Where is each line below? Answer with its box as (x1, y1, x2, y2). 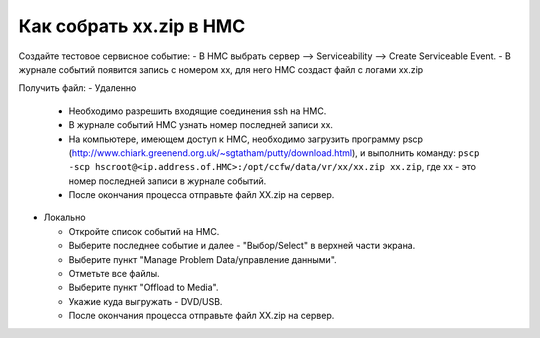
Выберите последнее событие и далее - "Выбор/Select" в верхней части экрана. (68, 240, 416, 252)
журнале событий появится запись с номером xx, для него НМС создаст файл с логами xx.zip (18, 63, 424, 75)
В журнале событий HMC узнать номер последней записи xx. (68, 119, 334, 131)
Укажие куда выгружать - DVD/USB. (68, 295, 223, 307)
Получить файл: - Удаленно (18, 82, 137, 94)
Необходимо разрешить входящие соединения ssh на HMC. (68, 105, 327, 117)
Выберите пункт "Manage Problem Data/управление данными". (68, 253, 337, 265)
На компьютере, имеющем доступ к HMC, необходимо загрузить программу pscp (68, 133, 424, 145)
